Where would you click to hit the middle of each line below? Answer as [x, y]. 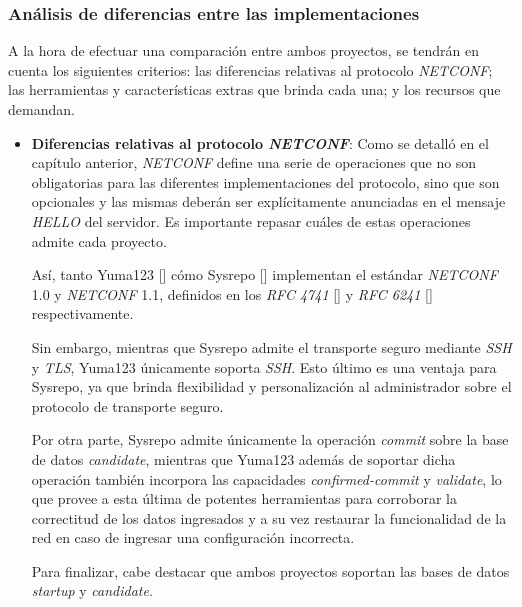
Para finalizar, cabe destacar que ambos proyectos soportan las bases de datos [270, 570]
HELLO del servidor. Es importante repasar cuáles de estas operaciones [251, 220]
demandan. [41, 109]
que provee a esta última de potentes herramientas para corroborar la [244, 498]
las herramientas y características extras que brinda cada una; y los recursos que [254, 89]
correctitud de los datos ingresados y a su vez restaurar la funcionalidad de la [269, 517]
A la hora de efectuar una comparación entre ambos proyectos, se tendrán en [243, 50]
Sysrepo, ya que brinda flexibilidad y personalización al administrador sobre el [271, 386]
